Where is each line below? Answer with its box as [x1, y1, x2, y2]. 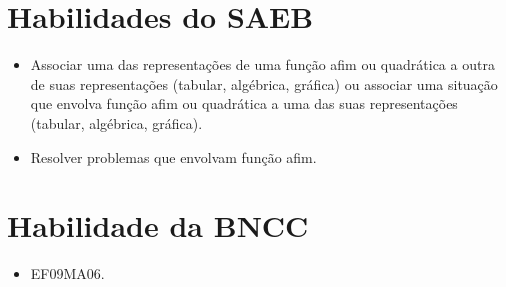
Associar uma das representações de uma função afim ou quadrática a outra [30, 54, 495, 75]
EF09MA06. [30, 263, 105, 284]
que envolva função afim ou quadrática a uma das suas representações [30, 93, 458, 114]
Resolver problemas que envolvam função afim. [30, 146, 317, 167]
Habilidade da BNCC [7, 205, 309, 246]
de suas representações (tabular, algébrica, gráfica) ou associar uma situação [30, 73, 498, 94]
